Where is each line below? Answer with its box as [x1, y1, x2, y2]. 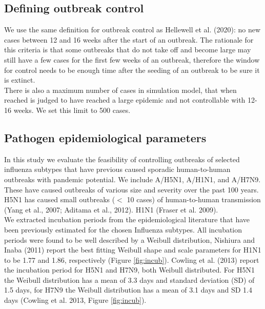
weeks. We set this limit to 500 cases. [13, 104, 131, 115]
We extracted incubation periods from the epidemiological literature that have [4, 214, 250, 225]
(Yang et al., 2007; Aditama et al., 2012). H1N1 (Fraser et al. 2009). [4, 204, 218, 215]
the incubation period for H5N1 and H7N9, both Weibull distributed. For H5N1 [4, 264, 255, 275]
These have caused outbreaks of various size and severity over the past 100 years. [4, 184, 259, 195]
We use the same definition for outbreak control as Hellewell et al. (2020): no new [4, 24, 261, 35]
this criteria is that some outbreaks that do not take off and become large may [4, 44, 251, 55]
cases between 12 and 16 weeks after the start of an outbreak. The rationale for [4, 34, 254, 45]
